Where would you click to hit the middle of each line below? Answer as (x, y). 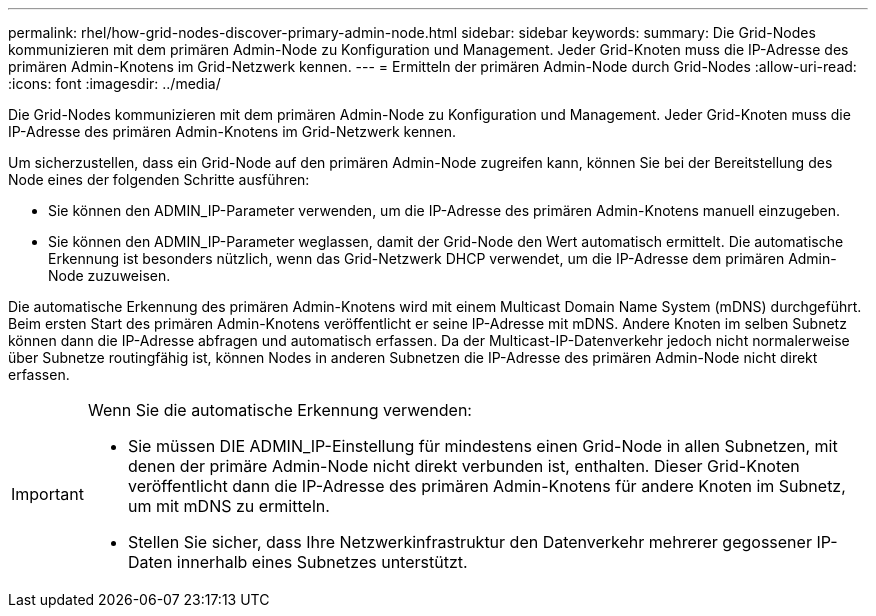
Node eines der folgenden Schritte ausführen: (159, 179)
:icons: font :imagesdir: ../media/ (114, 83)
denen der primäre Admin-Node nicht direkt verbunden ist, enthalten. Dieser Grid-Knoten (463, 466)
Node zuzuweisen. (109, 275)
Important (47, 494)
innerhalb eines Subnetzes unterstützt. (322, 562)
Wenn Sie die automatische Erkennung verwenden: (279, 410)
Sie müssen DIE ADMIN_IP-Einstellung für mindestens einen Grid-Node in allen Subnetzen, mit (482, 446)
